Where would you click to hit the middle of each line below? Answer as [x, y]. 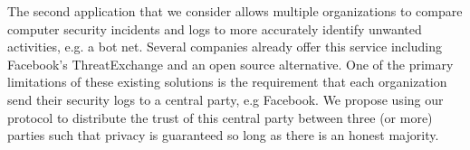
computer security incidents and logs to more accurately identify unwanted [215, 28]
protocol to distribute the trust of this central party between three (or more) [220, 117]
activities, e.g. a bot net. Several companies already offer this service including [225, 47]
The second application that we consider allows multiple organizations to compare [235, 11]
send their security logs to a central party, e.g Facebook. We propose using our [225, 99]
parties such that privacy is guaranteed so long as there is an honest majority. [223, 135]
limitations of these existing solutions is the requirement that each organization [227, 82]
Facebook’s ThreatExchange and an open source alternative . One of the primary [230, 64]
